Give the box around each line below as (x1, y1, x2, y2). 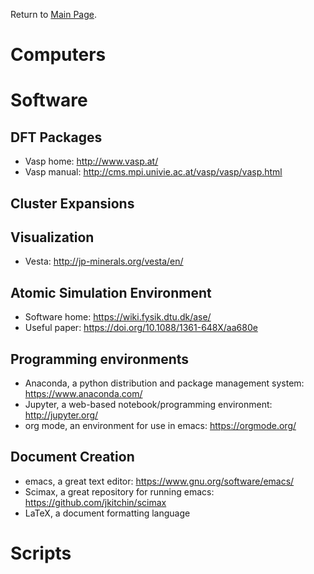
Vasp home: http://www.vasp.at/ (24, 155, 159, 168)
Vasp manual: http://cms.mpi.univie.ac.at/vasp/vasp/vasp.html (24, 166, 283, 178)
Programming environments (10, 350, 190, 368)
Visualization (10, 229, 95, 246)
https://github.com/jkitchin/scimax (24, 496, 167, 508)
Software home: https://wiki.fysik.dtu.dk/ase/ (24, 311, 212, 323)
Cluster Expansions (10, 195, 135, 212)
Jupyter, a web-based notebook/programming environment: (24, 399, 273, 411)
